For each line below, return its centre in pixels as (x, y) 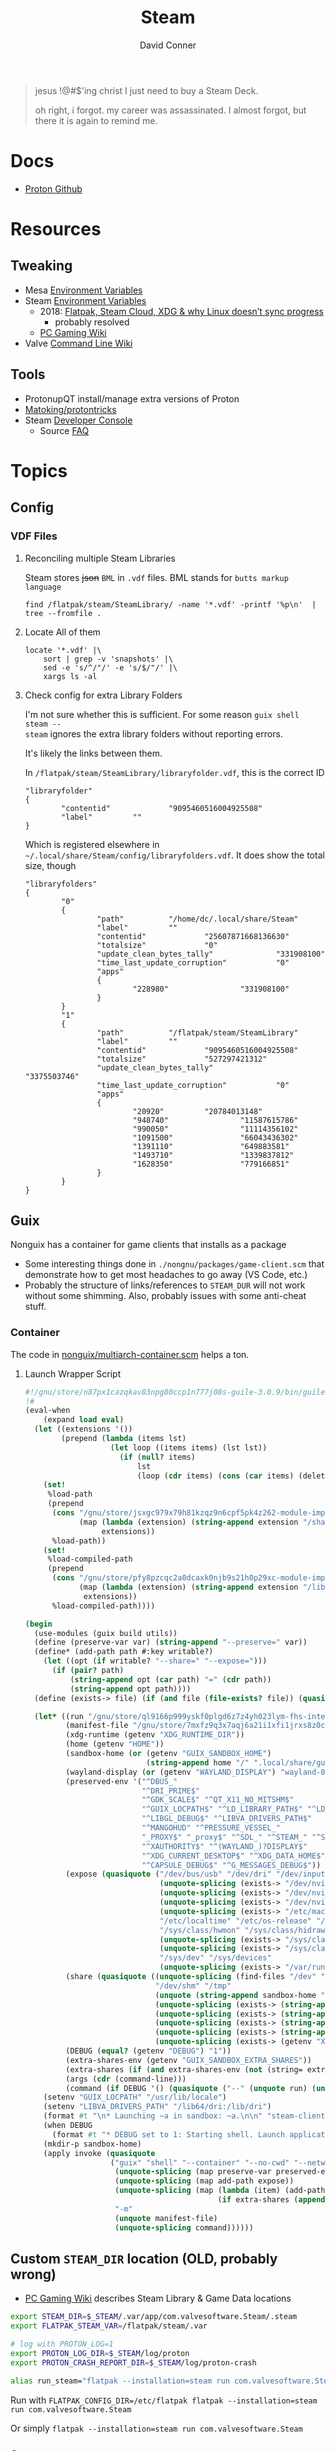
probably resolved (92, 322)
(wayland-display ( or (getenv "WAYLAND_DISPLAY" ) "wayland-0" (197, 1772)
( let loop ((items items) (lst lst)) (188, 1447)
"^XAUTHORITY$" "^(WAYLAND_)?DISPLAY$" (224, 1846)
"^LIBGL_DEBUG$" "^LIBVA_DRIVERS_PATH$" (226, 1819)
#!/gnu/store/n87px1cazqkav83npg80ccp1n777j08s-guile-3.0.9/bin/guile (175, 1392)
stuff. (35, 1307)
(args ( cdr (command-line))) (126, 2079)
